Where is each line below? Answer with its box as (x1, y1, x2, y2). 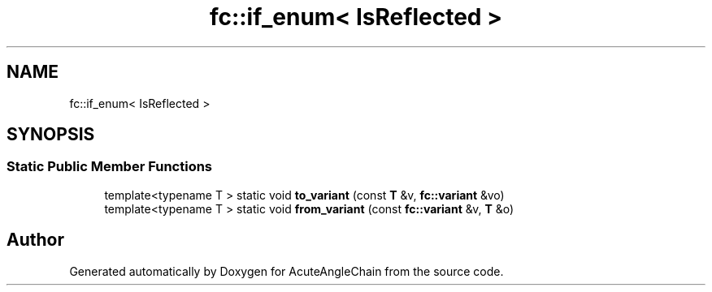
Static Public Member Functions (7, 158, 213, 175)
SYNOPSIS (7, 124, 95, 145)
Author (7, 230, 64, 251)
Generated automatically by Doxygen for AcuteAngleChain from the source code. (69, 264, 504, 278)
